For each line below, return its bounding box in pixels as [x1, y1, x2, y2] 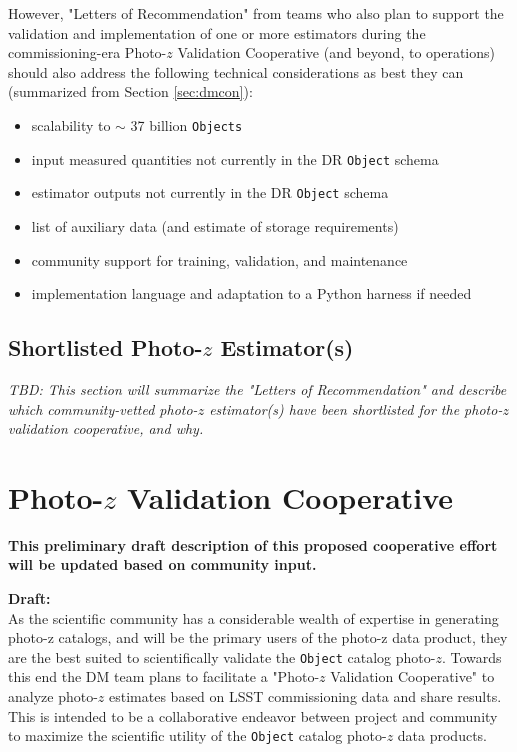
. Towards [441, 646, 502, 667]
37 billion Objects [130, 114, 243, 135]
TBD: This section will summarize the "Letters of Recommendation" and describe [8, 378, 507, 399]
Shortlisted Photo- [8, 332, 203, 363]
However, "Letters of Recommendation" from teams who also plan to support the [8, 3, 504, 23]
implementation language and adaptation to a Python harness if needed [31, 283, 472, 304]
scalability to [31, 114, 111, 135]
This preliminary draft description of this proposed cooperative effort [8, 534, 498, 555]
